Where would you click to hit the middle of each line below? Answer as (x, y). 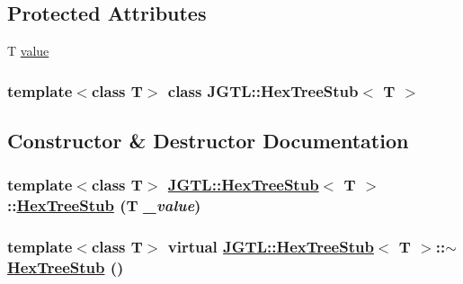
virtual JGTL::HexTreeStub (271, 247)
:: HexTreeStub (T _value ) (104, 205)
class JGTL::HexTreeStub (263, 90)
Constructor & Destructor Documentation (208, 141)
